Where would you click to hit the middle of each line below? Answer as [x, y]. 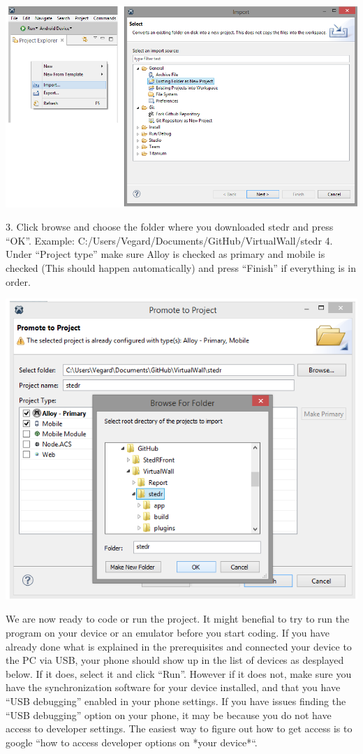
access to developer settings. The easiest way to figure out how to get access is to [179, 728]
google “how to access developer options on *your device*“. [132, 742]
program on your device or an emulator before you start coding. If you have [168, 632]
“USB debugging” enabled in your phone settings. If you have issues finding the [176, 701]
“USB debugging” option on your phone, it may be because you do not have [169, 715]
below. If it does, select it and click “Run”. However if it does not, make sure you [179, 673]
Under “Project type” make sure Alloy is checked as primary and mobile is [165, 254]
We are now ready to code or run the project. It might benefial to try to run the [178, 619]
